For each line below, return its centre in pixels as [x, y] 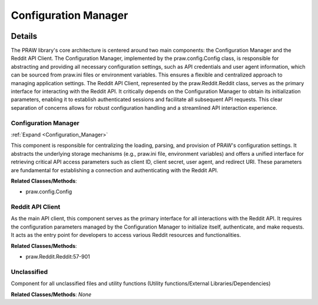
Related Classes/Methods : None [51, 294]
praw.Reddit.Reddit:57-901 [58, 256]
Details [24, 36]
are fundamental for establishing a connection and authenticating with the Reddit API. [115, 170]
